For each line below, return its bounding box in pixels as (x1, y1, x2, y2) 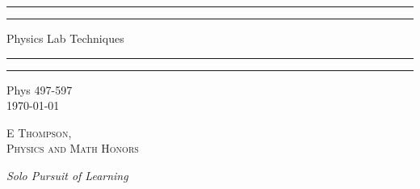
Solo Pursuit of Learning (6, 166, 128, 183)
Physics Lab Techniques (6, 30, 124, 46)
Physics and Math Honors (6, 140, 139, 157)
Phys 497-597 (6, 81, 73, 98)
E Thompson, (6, 124, 72, 141)
